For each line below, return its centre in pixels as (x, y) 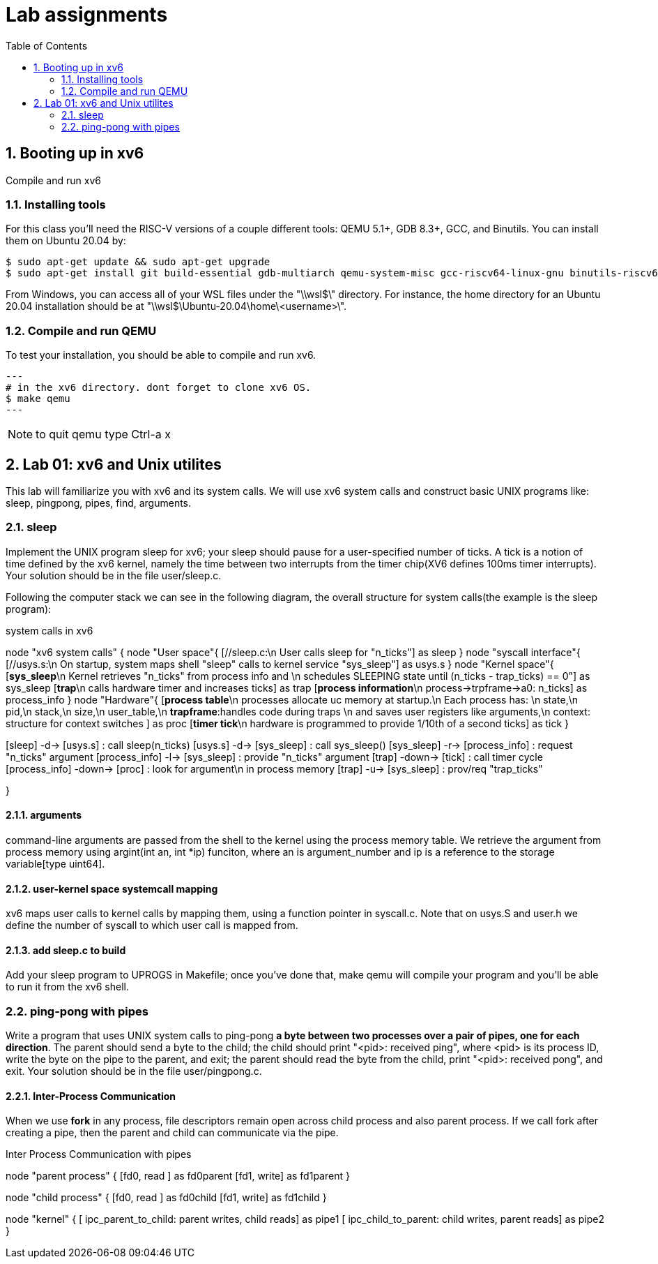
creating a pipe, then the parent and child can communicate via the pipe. (172, 1133)
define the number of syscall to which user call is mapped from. (152, 925)
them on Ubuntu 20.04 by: (66, 241)
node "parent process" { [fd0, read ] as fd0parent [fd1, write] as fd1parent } (178, 1176)
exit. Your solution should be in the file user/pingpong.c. (134, 1071)
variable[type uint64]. (55, 863)
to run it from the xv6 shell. (67, 987)
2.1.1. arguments (44, 815)
